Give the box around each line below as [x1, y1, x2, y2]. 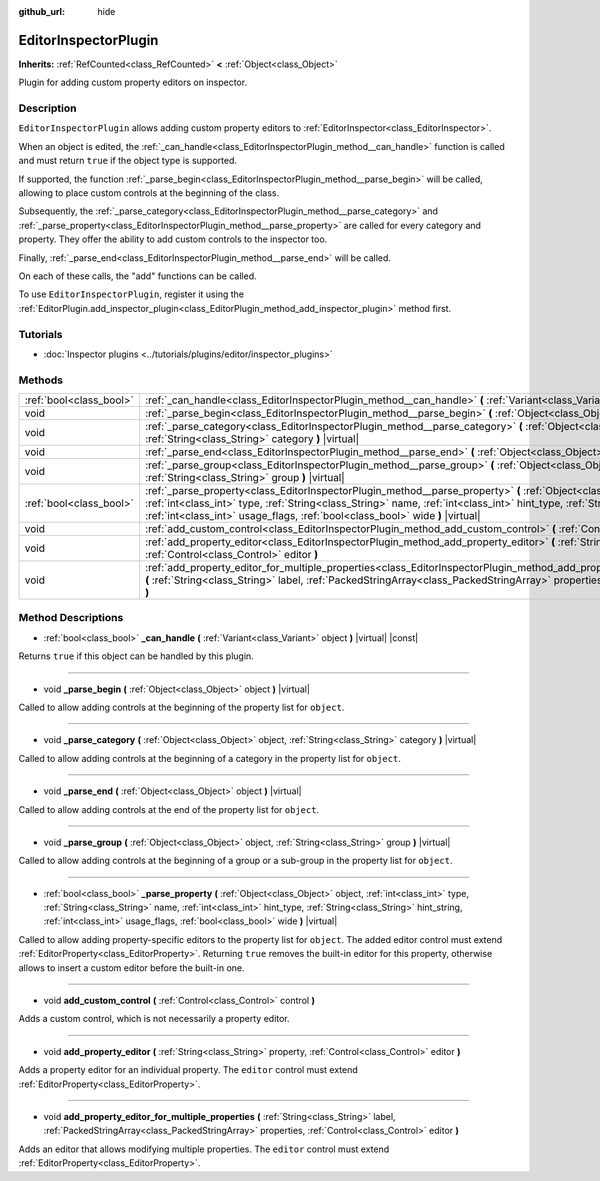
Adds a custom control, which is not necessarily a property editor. [18, 1013, 290, 1025]
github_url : [18, 6, 65, 17]
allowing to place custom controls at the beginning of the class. [18, 187, 280, 199]
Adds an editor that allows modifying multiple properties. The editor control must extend [18, 1143, 390, 1155]
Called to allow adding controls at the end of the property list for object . [18, 803, 320, 815]
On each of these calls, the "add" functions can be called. [18, 270, 257, 282]
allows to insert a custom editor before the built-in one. [18, 961, 245, 974]
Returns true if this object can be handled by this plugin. [18, 650, 254, 662]
